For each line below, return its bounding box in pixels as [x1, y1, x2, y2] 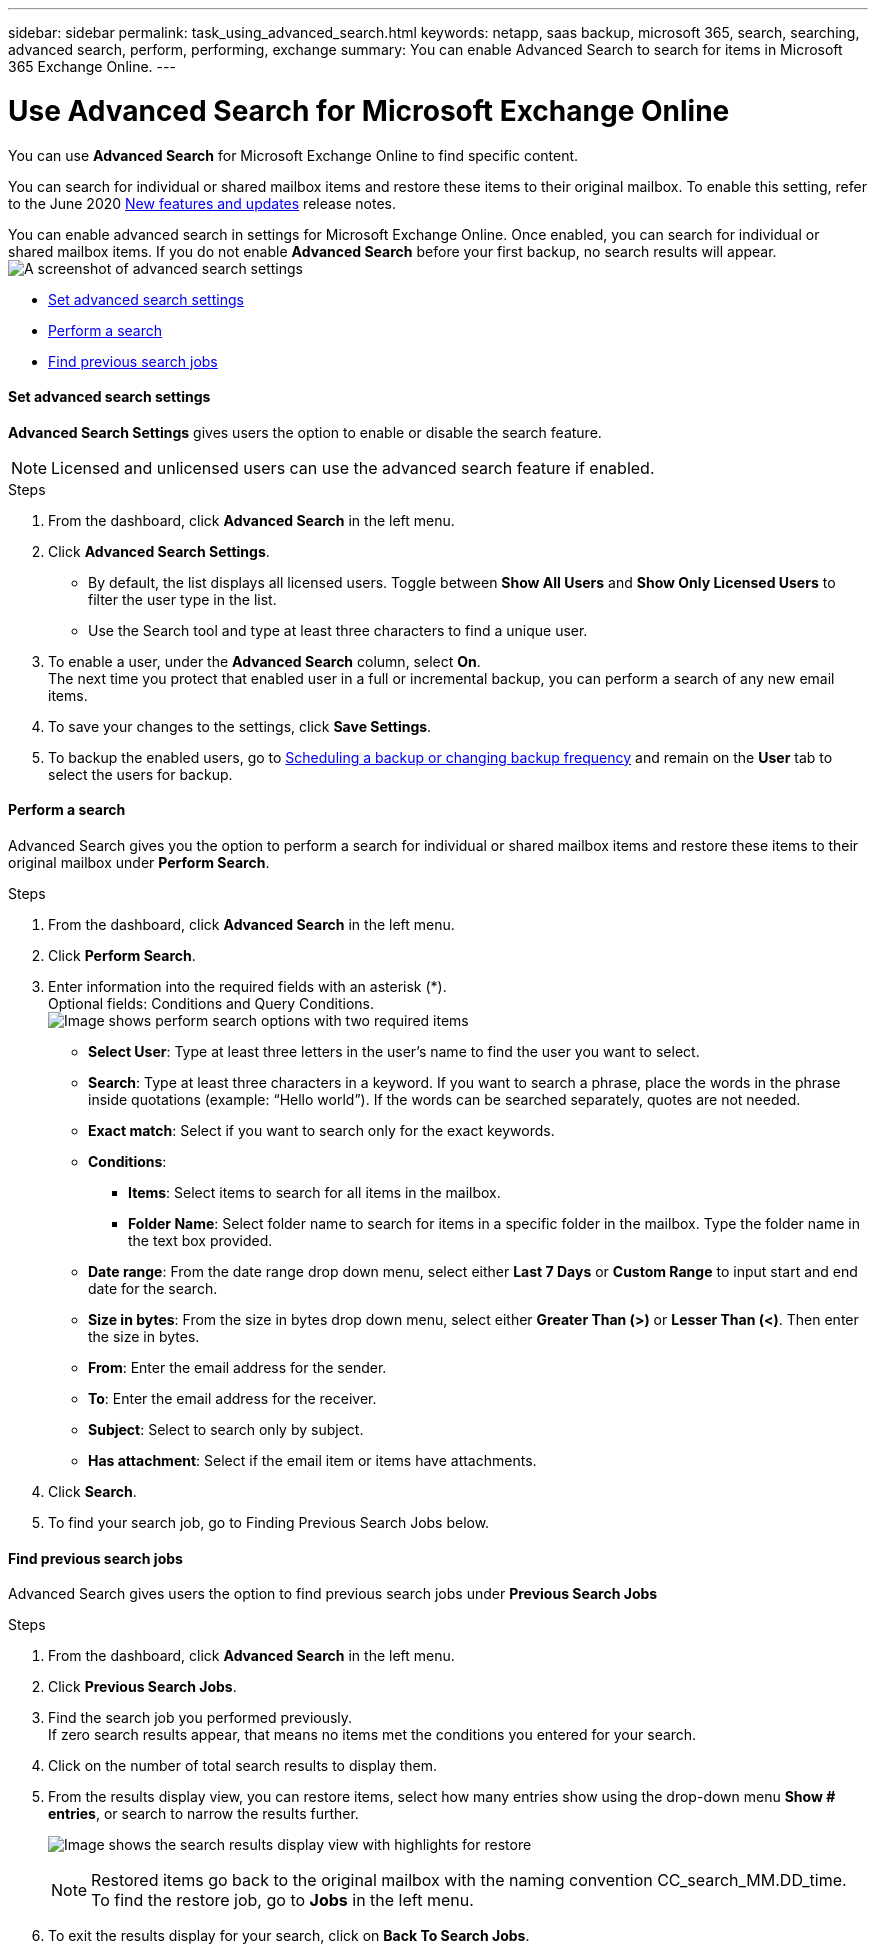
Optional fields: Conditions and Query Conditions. [48, 994, 374, 1012]
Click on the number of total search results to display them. [48, 1757, 438, 1775]
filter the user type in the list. [88, 590, 277, 608]
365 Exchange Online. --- [8, 58, 176, 75]
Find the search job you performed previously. [48, 1709, 353, 1727]
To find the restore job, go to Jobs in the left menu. [91, 1890, 474, 1911]
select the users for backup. [48, 765, 233, 783]
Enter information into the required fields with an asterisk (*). [48, 977, 447, 995]
